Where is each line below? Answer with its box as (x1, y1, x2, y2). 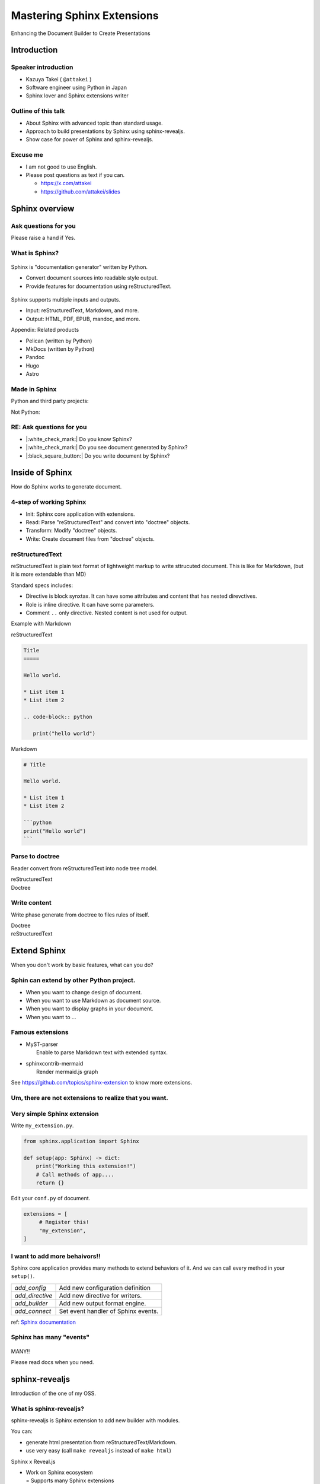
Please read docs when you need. (11, 1359, 94, 1366)
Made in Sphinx (11, 385, 57, 393)
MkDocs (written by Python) (25, 345, 95, 353)
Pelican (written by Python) (25, 337, 92, 344)
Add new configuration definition (59, 1283, 151, 1292)
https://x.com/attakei (40, 180, 92, 187)
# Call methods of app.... (36, 1171, 115, 1178)
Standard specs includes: (11, 582, 73, 589)
